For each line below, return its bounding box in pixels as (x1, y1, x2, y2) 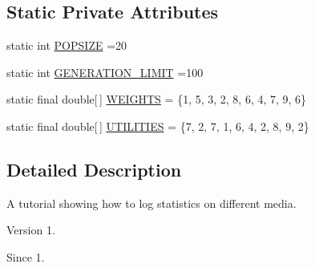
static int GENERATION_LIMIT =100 (6, 63, 204, 80)
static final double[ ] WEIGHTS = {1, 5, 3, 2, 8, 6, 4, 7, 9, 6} (6, 91, 307, 108)
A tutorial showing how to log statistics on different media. (6, 194, 297, 211)
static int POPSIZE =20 (6, 37, 127, 54)
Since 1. (6, 248, 45, 265)
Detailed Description (6, 156, 182, 181)
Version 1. (6, 221, 55, 238)
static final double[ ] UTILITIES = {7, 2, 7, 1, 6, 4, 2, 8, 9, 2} (6, 117, 309, 134)
